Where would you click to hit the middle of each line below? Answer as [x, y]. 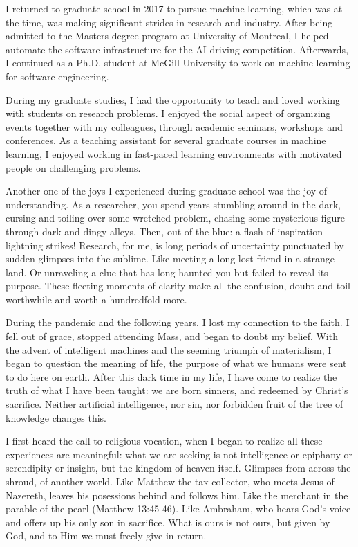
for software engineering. [57, 76]
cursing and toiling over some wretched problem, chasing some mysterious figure [176, 218]
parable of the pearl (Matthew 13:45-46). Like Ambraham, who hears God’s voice [178, 509]
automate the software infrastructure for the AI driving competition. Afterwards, [177, 49]
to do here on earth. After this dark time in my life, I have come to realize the [171, 376]
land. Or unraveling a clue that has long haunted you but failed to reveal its [167, 272]
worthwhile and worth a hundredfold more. [96, 299]
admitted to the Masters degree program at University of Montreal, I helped [167, 36]
